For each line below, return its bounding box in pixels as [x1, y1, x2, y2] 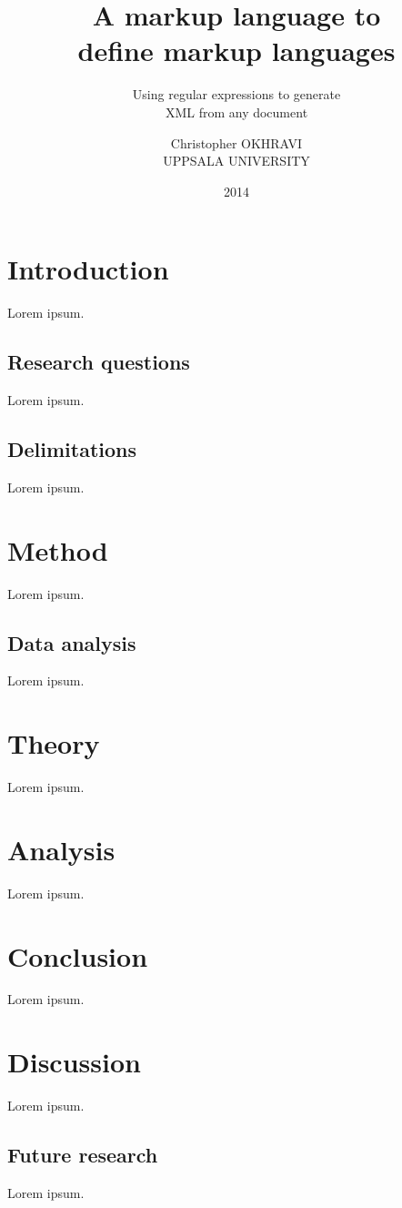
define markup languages [77, 32, 396, 69]
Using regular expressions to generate [132, 85, 341, 104]
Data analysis [7, 628, 136, 656]
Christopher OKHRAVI [170, 133, 303, 152]
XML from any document [165, 102, 308, 121]
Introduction [7, 250, 169, 288]
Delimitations [7, 435, 137, 462]
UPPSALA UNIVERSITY [163, 151, 310, 170]
